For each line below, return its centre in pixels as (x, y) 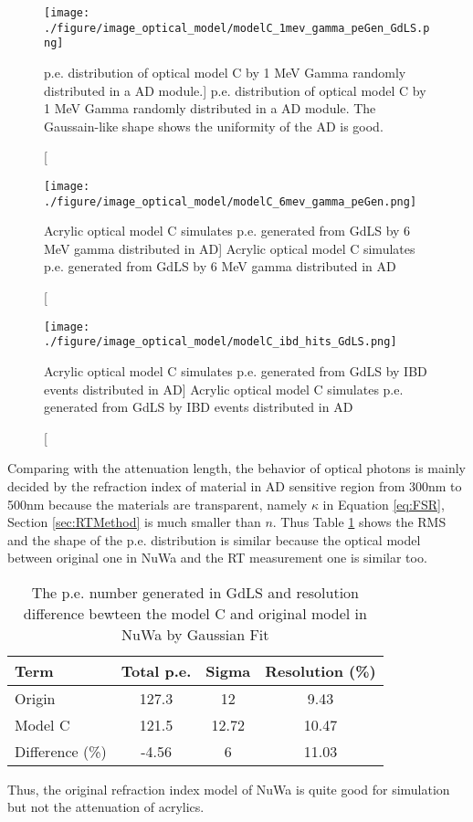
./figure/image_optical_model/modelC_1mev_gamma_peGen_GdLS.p (237, 28)
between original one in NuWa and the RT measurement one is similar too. (217, 558)
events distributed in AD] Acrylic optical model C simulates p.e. (224, 389)
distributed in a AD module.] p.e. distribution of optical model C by (235, 90)
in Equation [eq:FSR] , (384, 504)
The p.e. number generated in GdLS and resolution (195, 592)
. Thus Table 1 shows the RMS (359, 522)
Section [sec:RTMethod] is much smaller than (134, 522)
